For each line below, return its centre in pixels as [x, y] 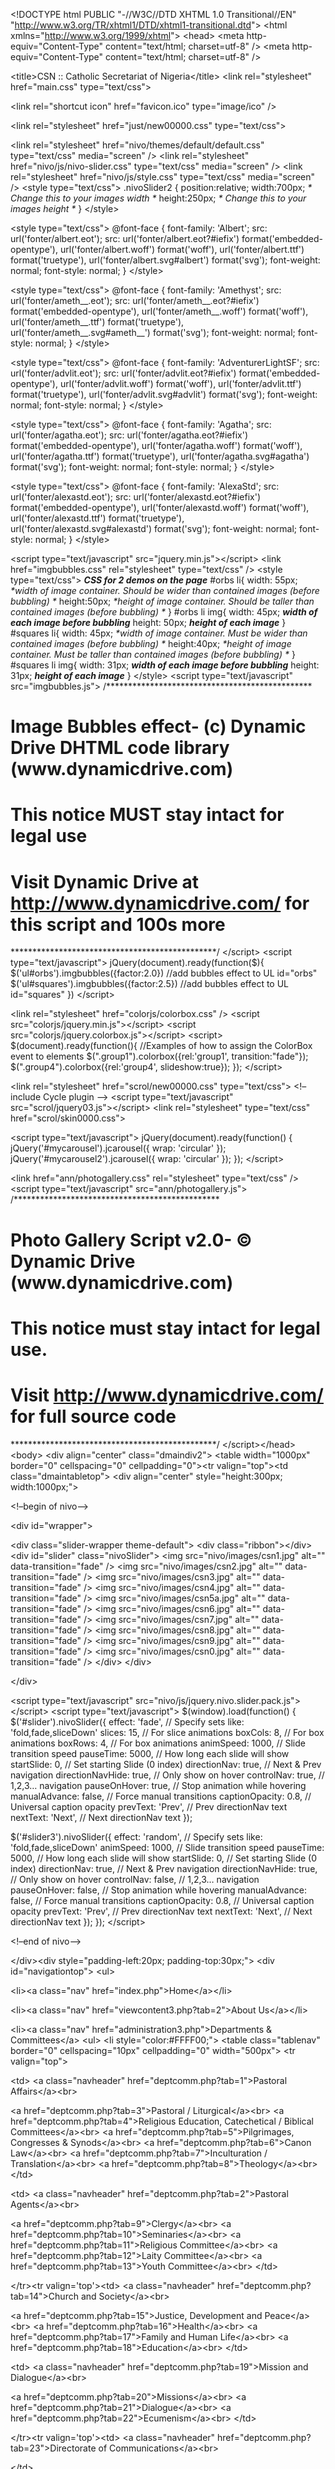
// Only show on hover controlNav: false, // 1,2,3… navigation [135, 1879]
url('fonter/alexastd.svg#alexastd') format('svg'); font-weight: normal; [154, 528]
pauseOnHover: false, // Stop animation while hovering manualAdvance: [158, 1890]
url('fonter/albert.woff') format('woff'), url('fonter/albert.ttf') [182, 249]
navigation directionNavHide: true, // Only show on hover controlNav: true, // [167, 1775]
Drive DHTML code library [120, 748]
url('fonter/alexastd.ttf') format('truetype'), [97, 518]
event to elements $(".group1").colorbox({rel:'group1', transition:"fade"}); [159, 1056]
